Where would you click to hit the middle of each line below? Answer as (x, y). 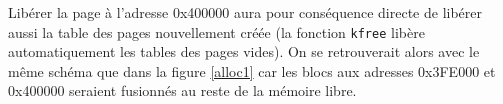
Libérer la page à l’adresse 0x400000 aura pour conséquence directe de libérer (245, 12)
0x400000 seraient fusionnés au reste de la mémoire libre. (182, 90)
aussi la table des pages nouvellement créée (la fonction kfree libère (216, 31)
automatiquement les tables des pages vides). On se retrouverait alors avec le (244, 51)
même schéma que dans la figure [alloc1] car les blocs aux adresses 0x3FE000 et (252, 70)
